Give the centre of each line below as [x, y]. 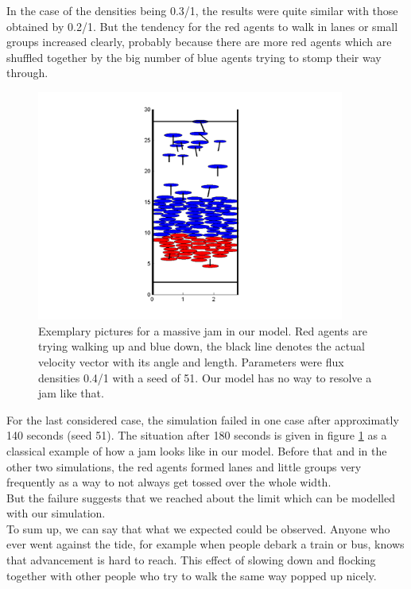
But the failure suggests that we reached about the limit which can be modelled [201, 497]
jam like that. [71, 393]
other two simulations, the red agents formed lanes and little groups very [184, 466]
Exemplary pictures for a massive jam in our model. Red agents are [203, 330]
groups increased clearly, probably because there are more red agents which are [199, 42]
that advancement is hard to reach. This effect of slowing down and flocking [191, 560]
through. [27, 73]
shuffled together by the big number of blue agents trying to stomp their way [194, 57]
